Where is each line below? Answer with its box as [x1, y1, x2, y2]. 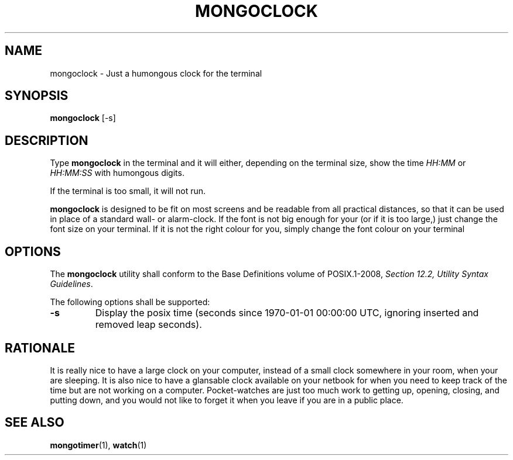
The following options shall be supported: [50, 297, 210, 307]
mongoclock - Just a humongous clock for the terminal [50, 68, 262, 78]
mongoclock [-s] [50, 113, 116, 123]
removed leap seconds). [95, 319, 202, 331]
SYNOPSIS [5, 88, 69, 103]
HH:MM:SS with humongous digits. [50, 168, 184, 178]
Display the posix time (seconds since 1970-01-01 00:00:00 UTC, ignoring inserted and [95, 307, 479, 319]
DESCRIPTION [5, 133, 88, 148]
